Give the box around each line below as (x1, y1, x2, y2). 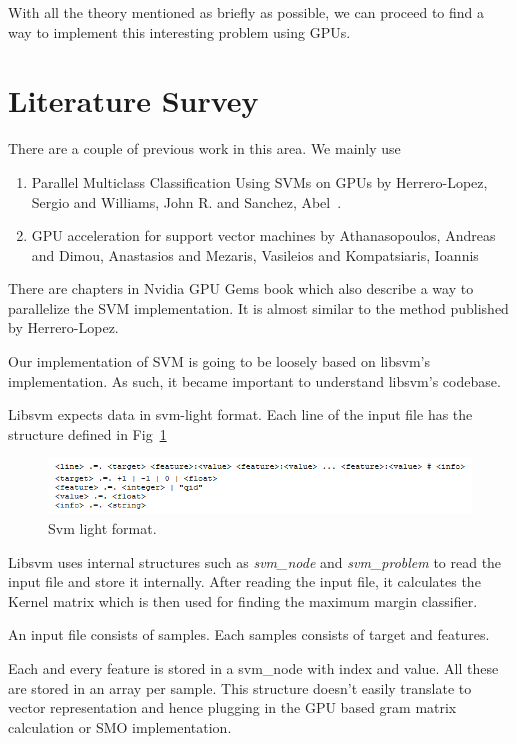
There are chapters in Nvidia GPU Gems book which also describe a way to (8, 278, 474, 299)
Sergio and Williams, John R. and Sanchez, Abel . (31, 191, 342, 212)
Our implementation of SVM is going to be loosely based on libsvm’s (8, 351, 430, 372)
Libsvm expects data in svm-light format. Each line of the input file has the (8, 404, 473, 425)
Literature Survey (8, 80, 259, 121)
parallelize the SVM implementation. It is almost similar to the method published (8, 297, 509, 318)
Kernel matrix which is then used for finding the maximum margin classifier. (8, 590, 478, 611)
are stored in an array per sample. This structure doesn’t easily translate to (8, 677, 472, 698)
